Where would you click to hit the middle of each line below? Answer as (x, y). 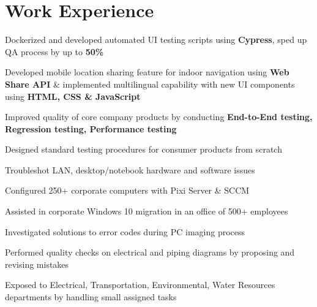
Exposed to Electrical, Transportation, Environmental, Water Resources (140, 285)
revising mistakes (37, 264)
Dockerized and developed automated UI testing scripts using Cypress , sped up (156, 40)
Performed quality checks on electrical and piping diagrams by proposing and (150, 252)
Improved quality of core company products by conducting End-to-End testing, (159, 117)
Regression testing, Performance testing (91, 128)
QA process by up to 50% (54, 51)
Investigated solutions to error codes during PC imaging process (125, 231)
